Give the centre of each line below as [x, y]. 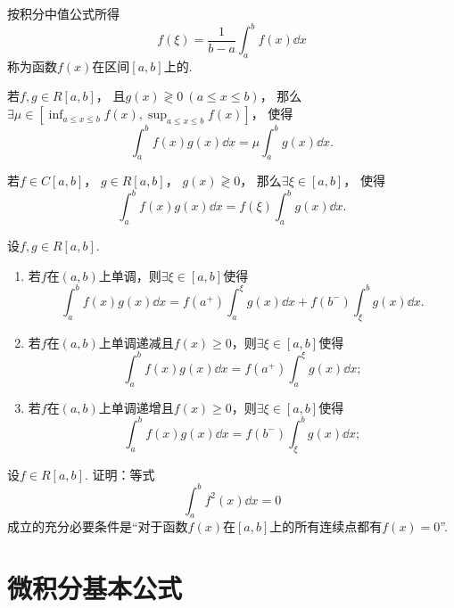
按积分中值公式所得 [63, 13]
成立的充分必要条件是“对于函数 [98, 526]
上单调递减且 [136, 342]
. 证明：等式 [120, 474]
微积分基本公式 [95, 588]
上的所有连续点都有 [326, 526]
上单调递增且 [136, 407]
